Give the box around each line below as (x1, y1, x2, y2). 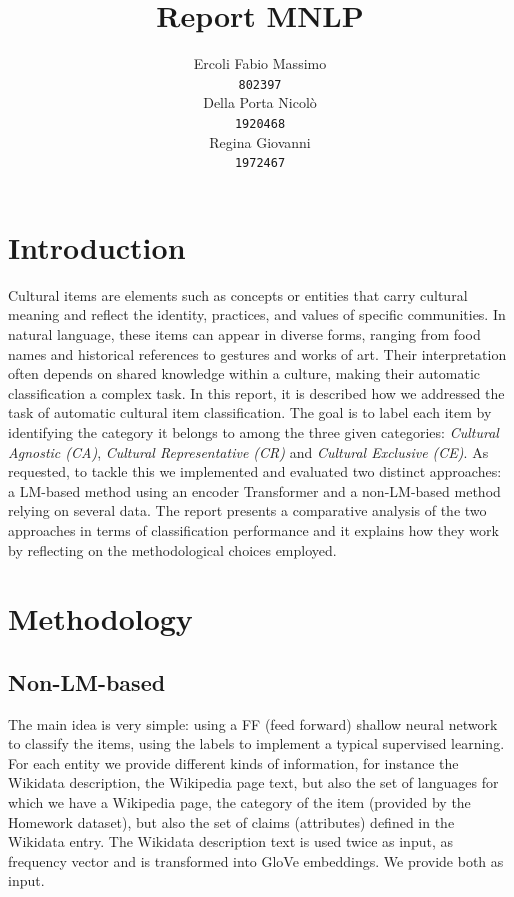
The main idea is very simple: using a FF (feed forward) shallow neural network (8, 713, 498, 734)
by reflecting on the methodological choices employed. (8, 539, 337, 560)
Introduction (8, 226, 186, 267)
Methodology (8, 598, 193, 639)
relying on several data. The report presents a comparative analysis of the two (8, 500, 487, 521)
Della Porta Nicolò (203, 92, 317, 113)
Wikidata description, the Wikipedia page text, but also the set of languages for (8, 772, 499, 793)
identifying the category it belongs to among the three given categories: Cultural (8, 421, 499, 442)
